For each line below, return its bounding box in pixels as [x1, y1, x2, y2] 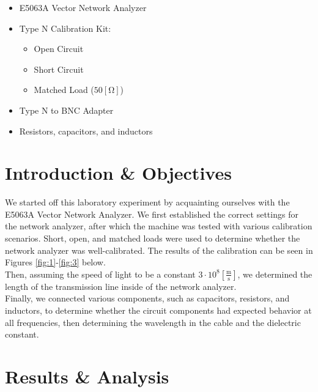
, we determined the [237, 267, 312, 280]
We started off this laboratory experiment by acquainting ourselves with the [5, 196, 290, 209]
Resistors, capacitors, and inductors [19, 124, 153, 137]
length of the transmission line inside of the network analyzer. [5, 279, 237, 292]
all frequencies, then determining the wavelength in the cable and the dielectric [5, 316, 301, 328]
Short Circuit [34, 62, 84, 75]
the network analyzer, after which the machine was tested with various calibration [5, 220, 312, 232]
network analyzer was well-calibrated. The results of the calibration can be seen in [5, 243, 313, 256]
